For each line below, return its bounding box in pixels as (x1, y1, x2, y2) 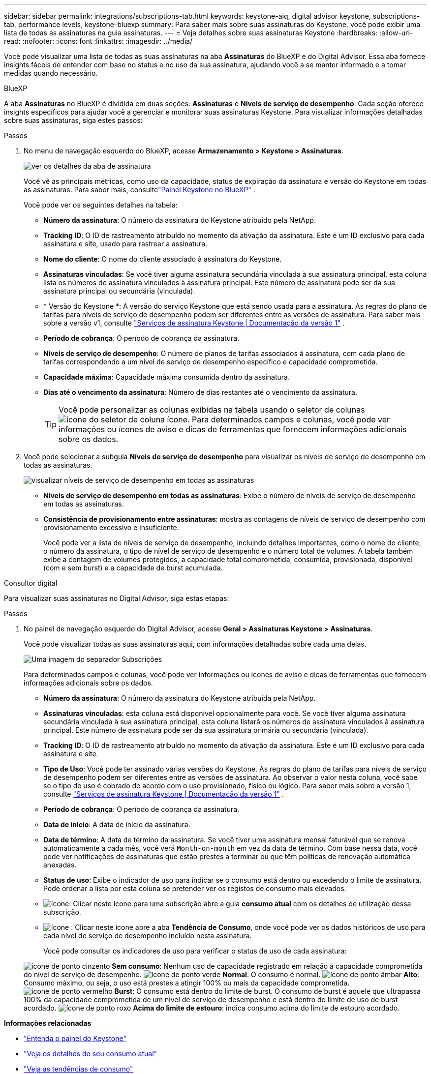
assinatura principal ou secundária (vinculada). (43, 287, 195, 295)
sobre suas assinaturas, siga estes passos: (4, 116, 143, 124)
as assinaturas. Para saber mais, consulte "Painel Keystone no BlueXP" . (24, 185, 255, 194)
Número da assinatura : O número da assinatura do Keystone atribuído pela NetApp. (43, 216, 316, 224)
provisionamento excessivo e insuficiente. (43, 523, 179, 532)
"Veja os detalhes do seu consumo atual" (24, 1049, 157, 1058)
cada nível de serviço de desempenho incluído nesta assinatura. (43, 931, 252, 940)
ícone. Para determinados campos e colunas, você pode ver (167, 415, 390, 424)
